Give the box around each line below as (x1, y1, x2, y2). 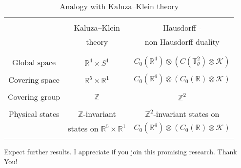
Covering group (8, 91, 60, 102)
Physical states (8, 108, 60, 119)
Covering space (8, 74, 60, 85)
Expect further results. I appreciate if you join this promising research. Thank (4, 147, 237, 156)
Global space (12, 56, 56, 68)
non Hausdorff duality (144, 36, 220, 47)
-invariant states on (153, 108, 220, 119)
